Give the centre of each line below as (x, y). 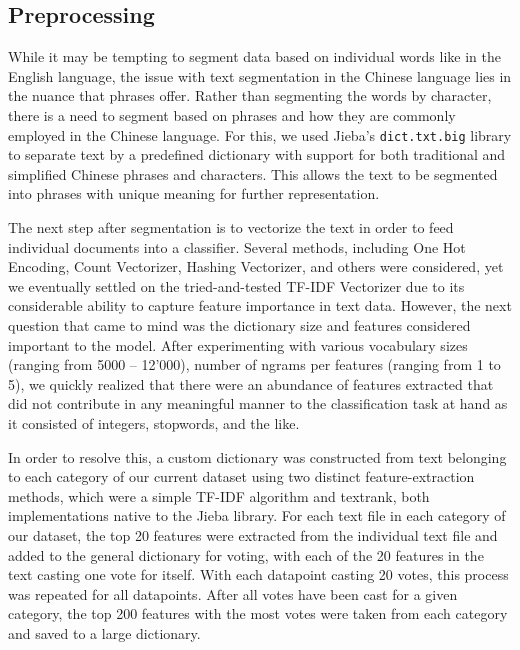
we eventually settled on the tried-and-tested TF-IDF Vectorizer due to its (236, 285)
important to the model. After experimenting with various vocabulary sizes (238, 344)
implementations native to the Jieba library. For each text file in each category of (257, 515)
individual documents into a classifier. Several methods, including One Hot (237, 246)
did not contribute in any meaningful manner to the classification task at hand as (258, 403)
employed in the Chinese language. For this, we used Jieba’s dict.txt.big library (260, 134)
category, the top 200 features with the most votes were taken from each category (258, 613)
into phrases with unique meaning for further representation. (194, 193)
